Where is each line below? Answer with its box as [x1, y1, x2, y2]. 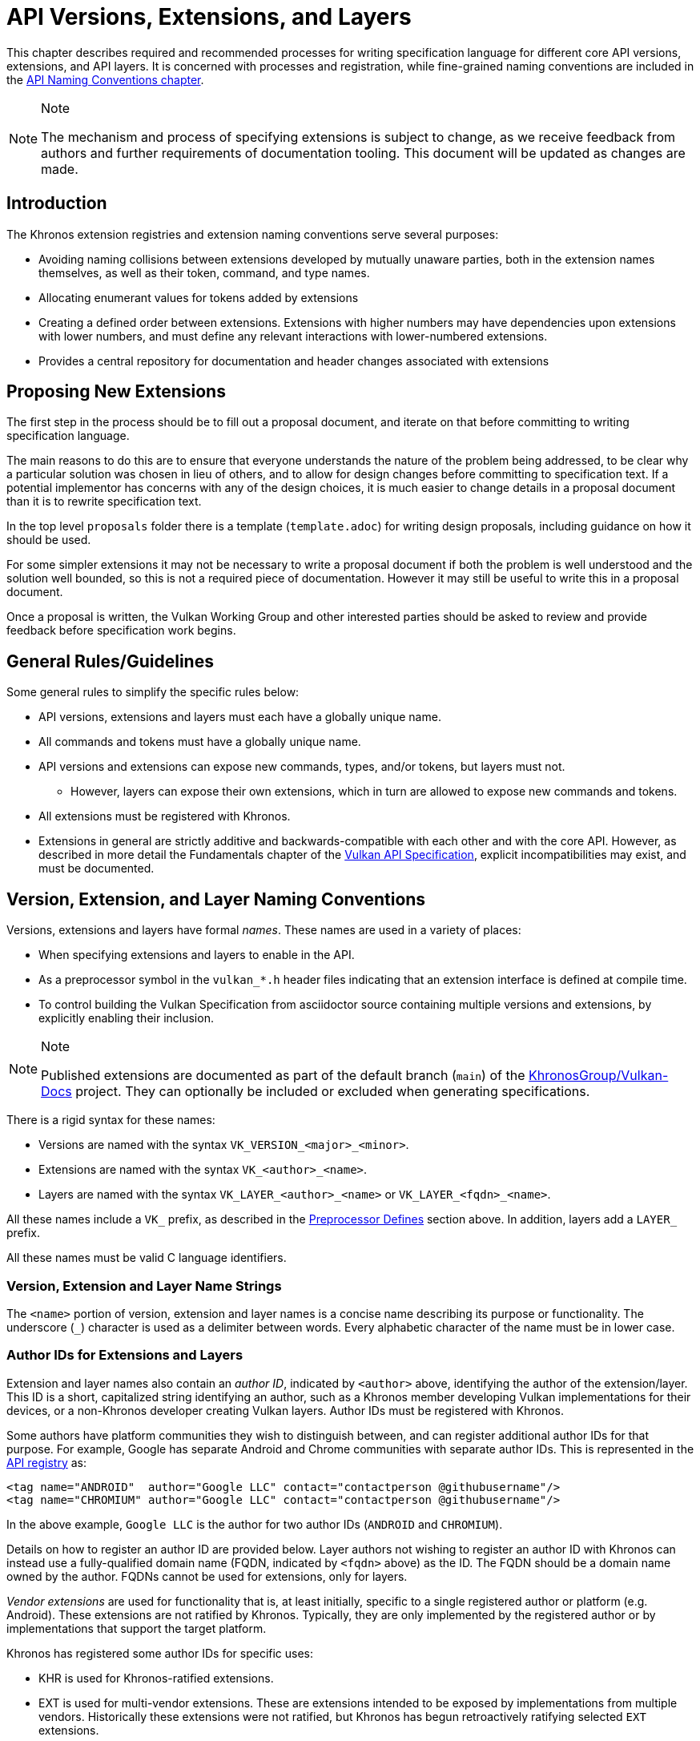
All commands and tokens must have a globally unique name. [38, 735, 361, 749]
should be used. [6, 533, 91, 547]
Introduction [6, 193, 107, 214]
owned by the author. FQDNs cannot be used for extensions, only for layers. [6, 1569, 408, 1583]
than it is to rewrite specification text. [6, 494, 202, 509]
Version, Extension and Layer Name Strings [6, 1277, 282, 1294]
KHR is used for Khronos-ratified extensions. [38, 1670, 274, 1685]
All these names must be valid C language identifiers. [6, 1251, 287, 1265]
